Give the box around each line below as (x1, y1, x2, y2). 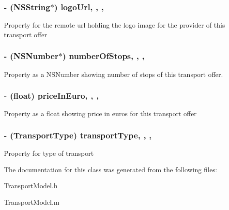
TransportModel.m (4, 197, 60, 207)
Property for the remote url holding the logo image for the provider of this (4, 20, 225, 30)
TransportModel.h (4, 180, 58, 191)
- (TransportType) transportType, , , (4, 129, 152, 141)
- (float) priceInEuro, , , (4, 90, 99, 102)
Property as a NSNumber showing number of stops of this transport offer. (4, 69, 223, 79)
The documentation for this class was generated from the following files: (4, 164, 217, 174)
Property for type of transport (4, 148, 94, 158)
